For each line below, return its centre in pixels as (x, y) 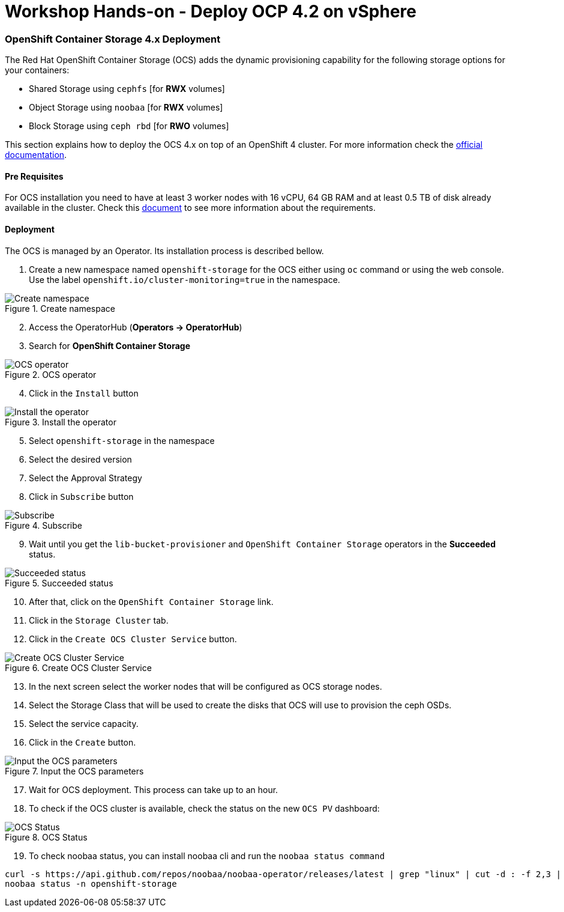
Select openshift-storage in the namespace (122, 440)
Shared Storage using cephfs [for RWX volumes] (127, 89)
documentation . (36, 155)
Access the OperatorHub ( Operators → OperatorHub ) (136, 327)
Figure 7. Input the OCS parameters (74, 771)
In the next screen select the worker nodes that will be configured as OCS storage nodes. (205, 686)
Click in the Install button (84, 393)
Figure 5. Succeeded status (59, 583)
